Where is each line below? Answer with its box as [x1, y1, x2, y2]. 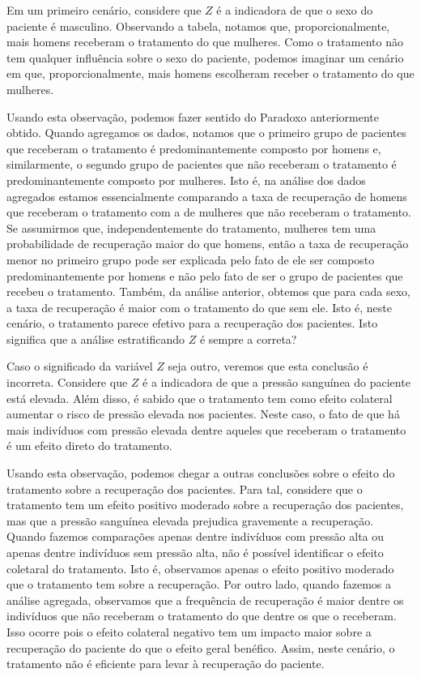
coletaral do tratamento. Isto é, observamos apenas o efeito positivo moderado [6, 559, 394, 576]
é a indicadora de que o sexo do [216, 2, 373, 18]
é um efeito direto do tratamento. [6, 437, 172, 454]
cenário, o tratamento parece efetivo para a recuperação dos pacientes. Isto [6, 315, 378, 332]
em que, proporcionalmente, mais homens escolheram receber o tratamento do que [6, 65, 415, 82]
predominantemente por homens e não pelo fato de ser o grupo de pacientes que [6, 267, 403, 284]
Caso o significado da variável [6, 358, 153, 375]
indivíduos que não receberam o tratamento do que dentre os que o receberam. [6, 607, 397, 624]
